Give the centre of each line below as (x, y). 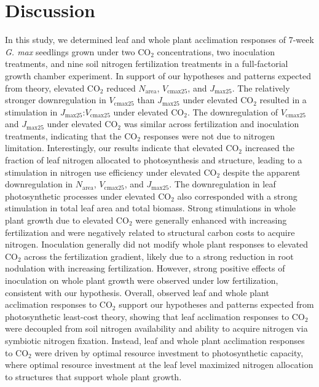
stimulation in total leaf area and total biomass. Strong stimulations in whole (150, 208)
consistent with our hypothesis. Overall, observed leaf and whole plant (137, 292)
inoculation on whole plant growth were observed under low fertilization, (142, 280)
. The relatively (261, 88)
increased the (270, 148)
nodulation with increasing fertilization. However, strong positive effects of (145, 268)
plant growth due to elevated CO (67, 220)
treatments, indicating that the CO (71, 135)
